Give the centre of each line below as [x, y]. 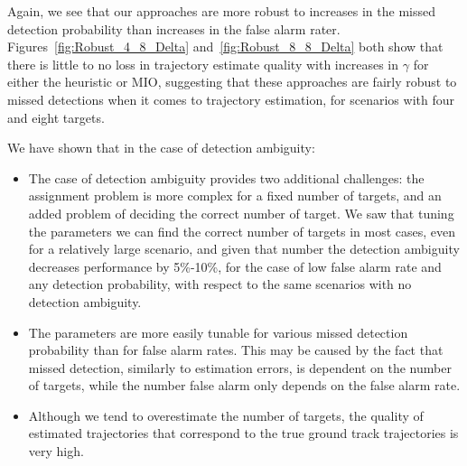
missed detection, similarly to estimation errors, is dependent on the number [240, 367]
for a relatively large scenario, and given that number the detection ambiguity [244, 249]
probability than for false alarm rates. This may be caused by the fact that [236, 350]
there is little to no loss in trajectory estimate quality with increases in [203, 64]
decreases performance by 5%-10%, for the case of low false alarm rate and [235, 266]
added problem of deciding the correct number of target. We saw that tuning [241, 213]
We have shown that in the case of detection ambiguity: [161, 148]
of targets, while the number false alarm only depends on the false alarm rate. [244, 385]
